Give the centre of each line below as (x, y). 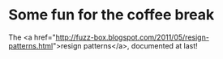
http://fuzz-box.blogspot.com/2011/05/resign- (132, 37)
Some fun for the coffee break (111, 15)
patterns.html (31, 45)
